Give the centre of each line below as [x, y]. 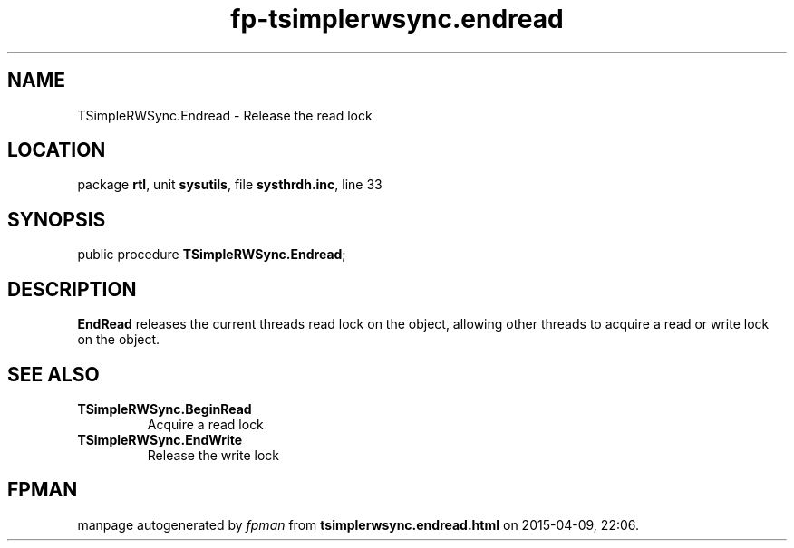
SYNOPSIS [57, 219]
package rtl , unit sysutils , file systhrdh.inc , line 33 [230, 185]
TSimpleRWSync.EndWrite [160, 439]
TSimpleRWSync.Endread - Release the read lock [225, 115]
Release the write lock [213, 455]
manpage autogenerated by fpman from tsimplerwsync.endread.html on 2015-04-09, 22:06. [358, 524]
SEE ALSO [53, 374]
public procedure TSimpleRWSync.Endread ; [212, 255]
